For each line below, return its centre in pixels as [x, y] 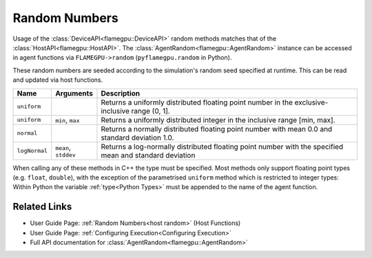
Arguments [74, 93]
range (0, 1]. [151, 111]
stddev [65, 155]
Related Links [42, 207]
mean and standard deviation [148, 155]
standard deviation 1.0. [137, 138]
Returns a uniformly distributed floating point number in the [197, 102]
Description [121, 93]
